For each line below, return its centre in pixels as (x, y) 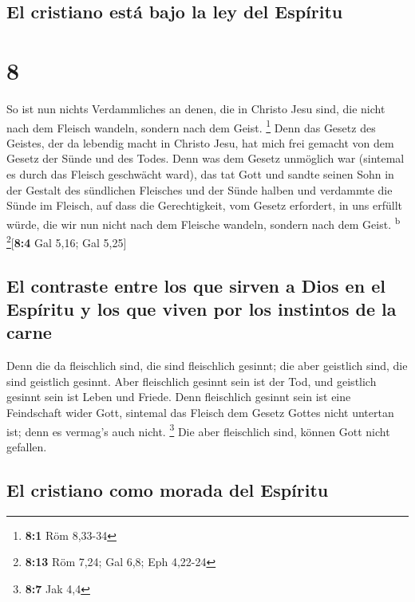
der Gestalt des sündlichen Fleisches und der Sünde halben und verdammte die (200, 189)
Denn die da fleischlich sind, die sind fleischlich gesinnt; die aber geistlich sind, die (207, 366)
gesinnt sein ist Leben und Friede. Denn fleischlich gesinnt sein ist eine (179, 397)
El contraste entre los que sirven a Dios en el (196, 285)
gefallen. (27, 446)
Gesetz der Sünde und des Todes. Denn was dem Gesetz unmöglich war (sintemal (206, 158)
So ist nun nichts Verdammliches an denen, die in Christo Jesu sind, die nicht (196, 108)
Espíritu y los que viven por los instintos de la (202, 309)
